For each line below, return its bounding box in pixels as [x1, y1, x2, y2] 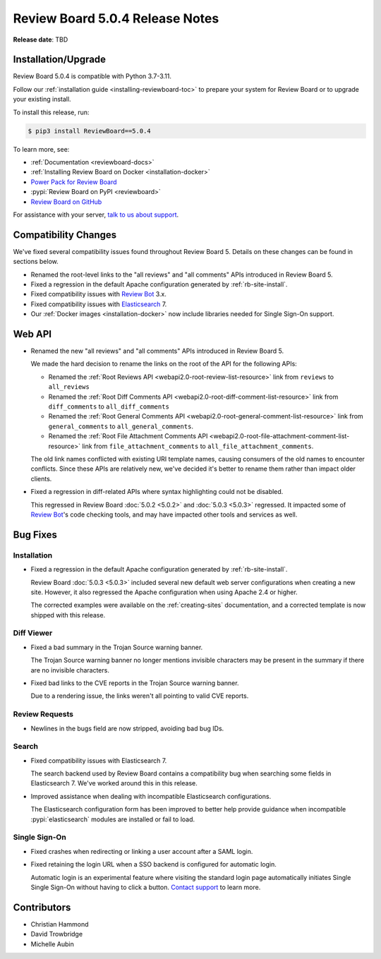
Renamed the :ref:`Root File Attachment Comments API [48, 432, 208, 440]
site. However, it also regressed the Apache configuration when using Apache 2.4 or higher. [30, 588, 298, 596]
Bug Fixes [13, 529, 58, 541]
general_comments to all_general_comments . [48, 422, 194, 430]
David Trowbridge [30, 930, 83, 939]
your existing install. [13, 95, 71, 104]
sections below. [13, 258, 59, 266]
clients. [30, 474, 52, 483]
